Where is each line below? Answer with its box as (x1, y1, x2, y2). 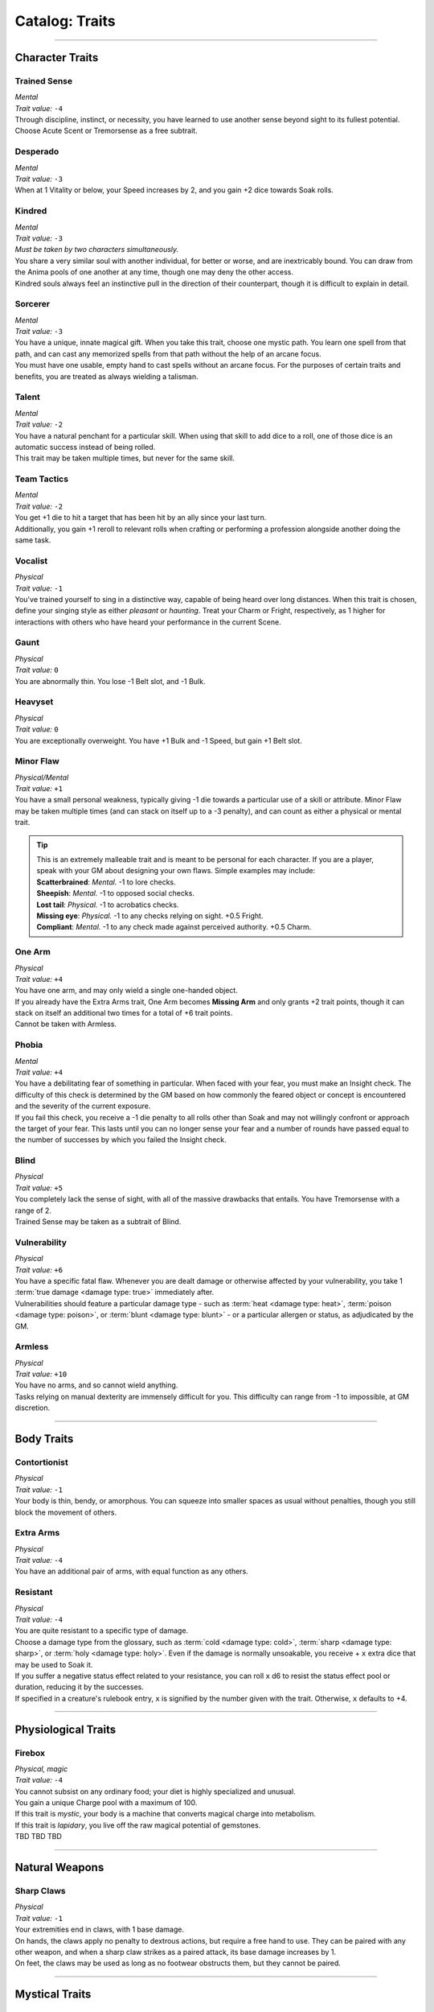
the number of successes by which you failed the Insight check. (14, 1135, 227, 1144)
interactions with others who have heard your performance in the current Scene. (14, 616, 281, 627)
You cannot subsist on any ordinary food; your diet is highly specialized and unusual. (14, 1787, 297, 1796)
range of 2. (14, 1206, 52, 1215)
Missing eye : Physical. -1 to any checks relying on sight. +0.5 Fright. (36, 910, 264, 921)
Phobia (14, 1039, 43, 1050)
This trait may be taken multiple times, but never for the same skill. (14, 453, 235, 463)
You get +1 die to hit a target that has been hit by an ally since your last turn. (14, 513, 267, 522)
